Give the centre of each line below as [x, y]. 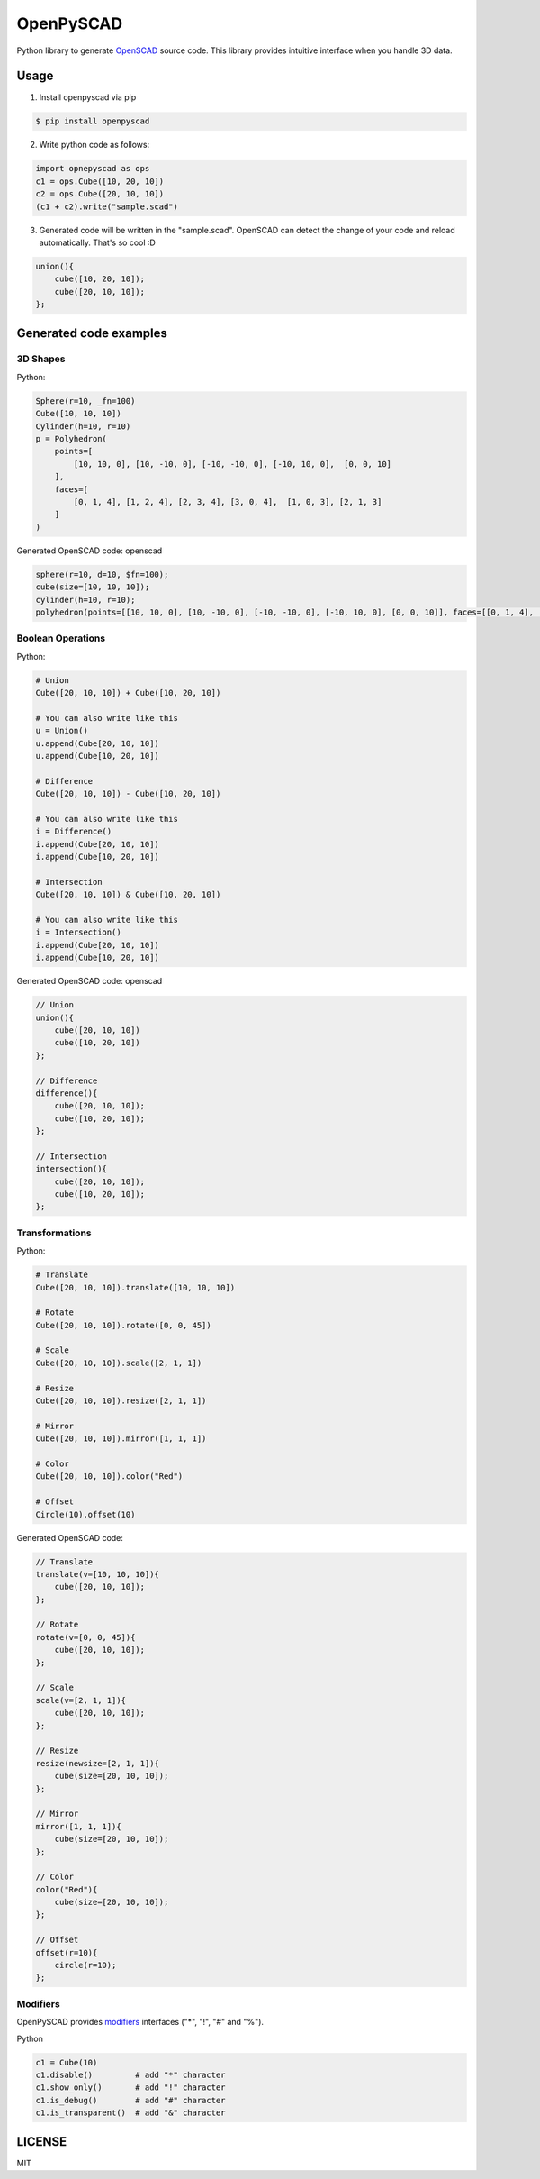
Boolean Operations [61, 638]
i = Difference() [74, 832]
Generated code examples [92, 333]
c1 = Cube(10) [67, 2062]
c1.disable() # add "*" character [130, 2074]
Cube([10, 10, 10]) [78, 414]
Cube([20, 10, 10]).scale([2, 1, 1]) [119, 1363]
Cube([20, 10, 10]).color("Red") [109, 1477]
